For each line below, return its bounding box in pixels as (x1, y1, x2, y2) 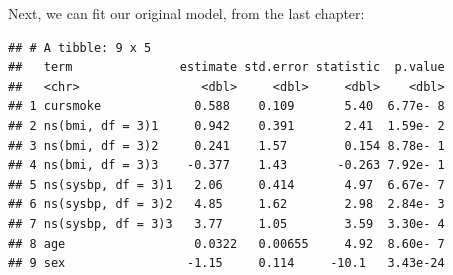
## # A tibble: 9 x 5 (8, 40, 152, 55)
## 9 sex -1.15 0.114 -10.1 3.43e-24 (8, 256, 445, 271)
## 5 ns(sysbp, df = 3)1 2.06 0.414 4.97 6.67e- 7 (8, 177, 445, 192)
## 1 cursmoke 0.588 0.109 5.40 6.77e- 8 (8, 99, 445, 114)
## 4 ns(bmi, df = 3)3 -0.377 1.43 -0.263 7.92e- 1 (8, 158, 445, 173)
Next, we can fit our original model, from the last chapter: (8, 3, 365, 23)
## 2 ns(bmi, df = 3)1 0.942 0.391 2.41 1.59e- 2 (8, 118, 445, 133)
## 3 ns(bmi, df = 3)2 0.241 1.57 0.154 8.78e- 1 (8, 138, 445, 153)
